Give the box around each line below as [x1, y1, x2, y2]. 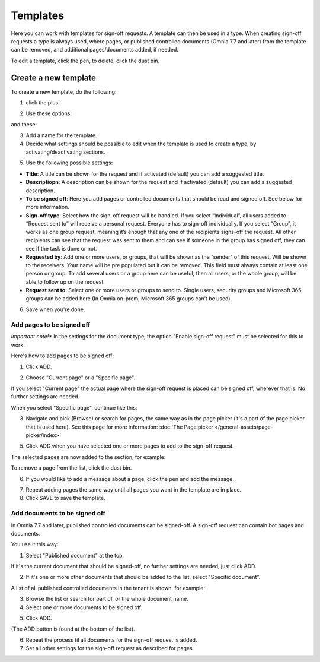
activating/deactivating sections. [25, 148, 106, 156]
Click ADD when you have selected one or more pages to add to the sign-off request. [25, 442, 234, 449]
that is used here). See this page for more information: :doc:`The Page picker [25, 423, 213, 430]
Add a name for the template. [25, 132, 97, 139]
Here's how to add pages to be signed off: [11, 352, 114, 359]
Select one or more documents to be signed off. [25, 603, 143, 611]
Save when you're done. [25, 306, 85, 313]
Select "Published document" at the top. [25, 552, 124, 559]
